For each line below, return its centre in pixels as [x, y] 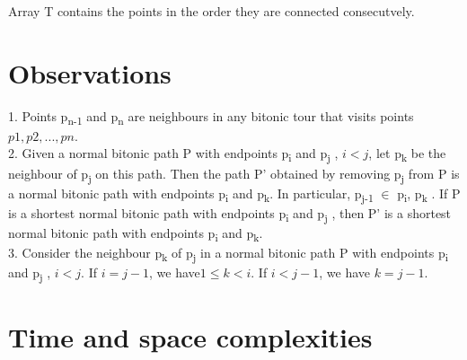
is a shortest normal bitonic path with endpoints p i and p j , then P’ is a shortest [230, 214]
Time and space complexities [190, 336]
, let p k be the [407, 154]
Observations [90, 72]
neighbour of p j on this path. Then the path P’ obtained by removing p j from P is [234, 174]
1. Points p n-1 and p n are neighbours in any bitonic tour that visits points [211, 117]
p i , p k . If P [429, 194]
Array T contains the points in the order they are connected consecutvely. [211, 11]
